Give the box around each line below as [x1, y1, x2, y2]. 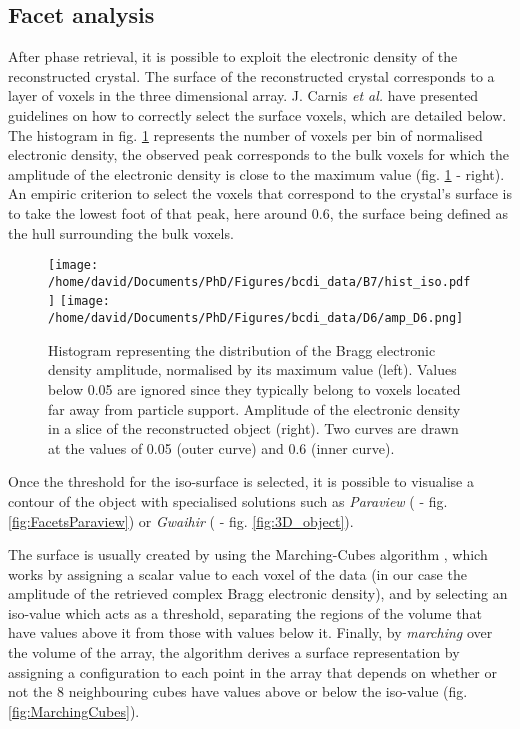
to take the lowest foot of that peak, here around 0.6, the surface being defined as [8, 202, 509, 223]
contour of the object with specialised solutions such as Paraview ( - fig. [8, 490, 448, 511]
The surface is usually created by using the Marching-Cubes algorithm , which [8, 544, 488, 565]
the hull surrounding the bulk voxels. [8, 222, 234, 243]
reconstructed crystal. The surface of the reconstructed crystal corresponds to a [8, 65, 495, 86]
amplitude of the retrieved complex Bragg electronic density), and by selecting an [8, 583, 508, 604]
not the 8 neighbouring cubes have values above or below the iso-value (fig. [8, 681, 468, 702]
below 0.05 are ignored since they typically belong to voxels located [48, 378, 461, 399]
